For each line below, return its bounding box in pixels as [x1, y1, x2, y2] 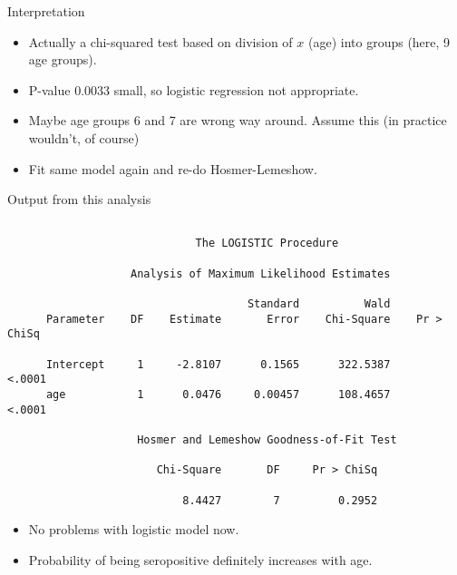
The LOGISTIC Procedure [195, 237, 339, 250]
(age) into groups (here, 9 [307, 32, 451, 51]
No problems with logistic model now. [28, 520, 239, 539]
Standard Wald [247, 297, 391, 311]
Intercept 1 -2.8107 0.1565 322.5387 [45, 357, 391, 371]
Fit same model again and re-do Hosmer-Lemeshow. [28, 159, 317, 178]
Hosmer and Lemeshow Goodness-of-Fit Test [137, 433, 397, 446]
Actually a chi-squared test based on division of [28, 32, 293, 51]
